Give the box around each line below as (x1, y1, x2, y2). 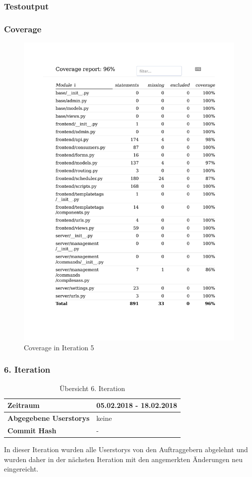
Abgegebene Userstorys (7, 413, 90, 423)
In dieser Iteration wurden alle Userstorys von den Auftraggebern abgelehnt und (4, 444, 248, 454)
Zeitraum (7, 400, 40, 410)
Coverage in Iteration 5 (24, 342, 94, 352)
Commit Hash (7, 425, 57, 435)
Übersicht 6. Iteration (60, 383, 126, 393)
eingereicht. (4, 464, 39, 474)
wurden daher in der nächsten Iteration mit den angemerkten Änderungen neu (4, 454, 243, 464)
